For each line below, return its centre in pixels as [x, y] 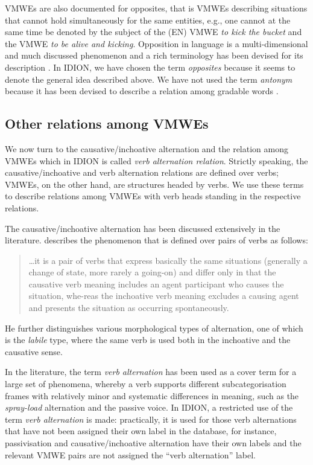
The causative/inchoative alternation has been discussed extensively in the [143, 228]
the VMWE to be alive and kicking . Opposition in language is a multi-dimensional [156, 43]
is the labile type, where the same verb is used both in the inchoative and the [148, 340]
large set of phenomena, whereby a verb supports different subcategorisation [146, 384]
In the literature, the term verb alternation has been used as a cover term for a [151, 372]
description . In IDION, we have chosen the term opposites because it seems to [150, 67]
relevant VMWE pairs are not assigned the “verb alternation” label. [130, 454]
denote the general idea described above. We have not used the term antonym [149, 79]
